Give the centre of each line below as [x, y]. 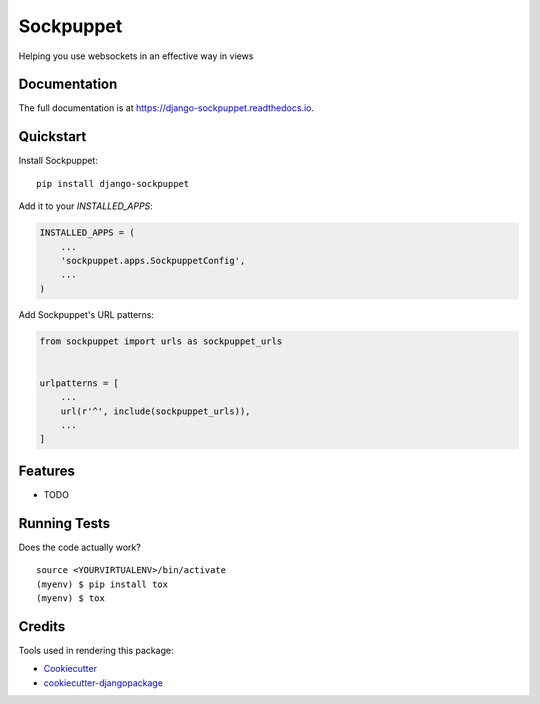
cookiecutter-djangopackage [103, 682]
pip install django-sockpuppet [113, 183]
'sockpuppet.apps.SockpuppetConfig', [153, 260]
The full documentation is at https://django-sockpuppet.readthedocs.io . [166, 108]
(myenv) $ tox [70, 598]
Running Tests [64, 523]
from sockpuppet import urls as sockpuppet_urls [161, 341]
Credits [42, 626]
